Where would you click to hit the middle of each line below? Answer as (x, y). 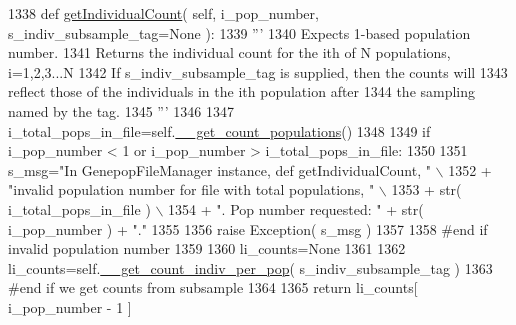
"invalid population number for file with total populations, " (191, 189)
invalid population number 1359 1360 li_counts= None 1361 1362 (207, 248)
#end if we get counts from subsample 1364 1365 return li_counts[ (213, 287)
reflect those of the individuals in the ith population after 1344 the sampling (242, 91)
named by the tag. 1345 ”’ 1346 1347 (121, 110)
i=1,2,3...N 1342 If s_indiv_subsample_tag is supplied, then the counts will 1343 (258, 71)
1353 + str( (426, 189)
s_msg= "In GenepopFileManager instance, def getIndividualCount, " (219, 169)
